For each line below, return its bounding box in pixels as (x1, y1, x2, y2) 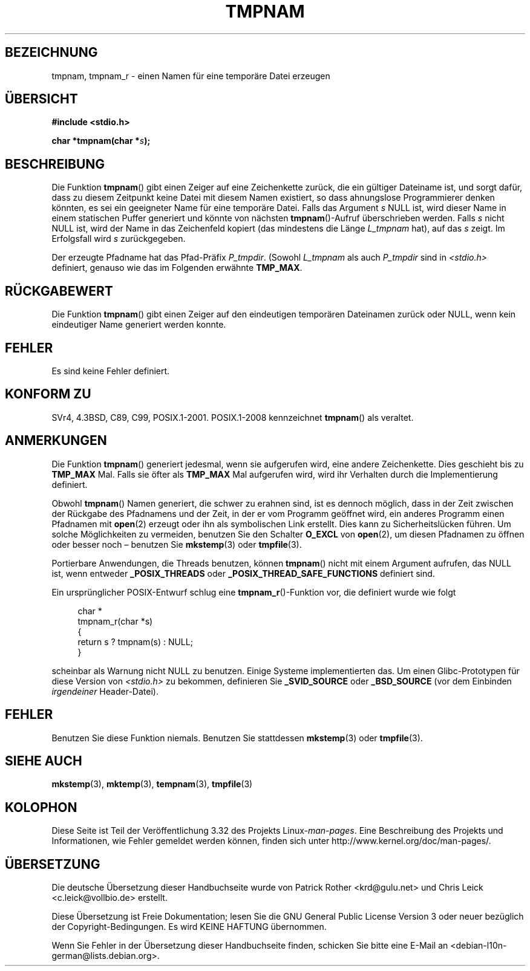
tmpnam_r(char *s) (77, 615, 153, 626)
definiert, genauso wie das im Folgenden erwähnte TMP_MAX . (51, 262, 303, 273)
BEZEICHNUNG (5, 45, 98, 60)
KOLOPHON (5, 799, 77, 815)
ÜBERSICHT (5, 91, 78, 107)
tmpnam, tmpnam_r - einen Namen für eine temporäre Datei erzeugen (51, 70, 330, 81)
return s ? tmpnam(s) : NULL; (77, 636, 193, 647)
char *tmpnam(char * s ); (51, 135, 151, 146)
